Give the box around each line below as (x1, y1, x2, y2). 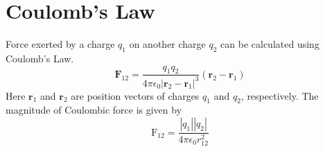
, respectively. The (240, 88, 319, 103)
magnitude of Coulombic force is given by (6, 103, 182, 117)
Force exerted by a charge (6, 37, 115, 51)
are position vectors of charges (71, 88, 200, 103)
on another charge (129, 37, 206, 51)
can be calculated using (220, 37, 319, 51)
